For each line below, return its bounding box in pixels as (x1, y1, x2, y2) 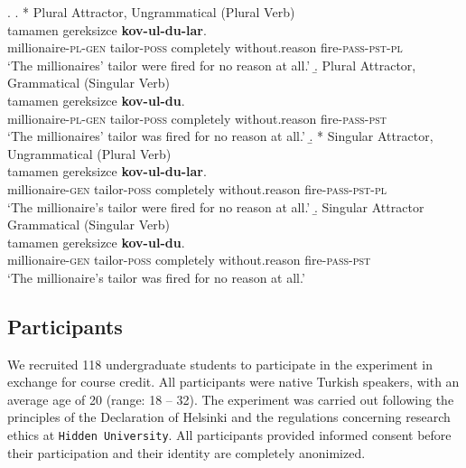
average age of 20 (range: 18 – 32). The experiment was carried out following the (7, 389, 454, 408)
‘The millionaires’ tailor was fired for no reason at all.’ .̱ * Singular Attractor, (7, 126, 433, 145)
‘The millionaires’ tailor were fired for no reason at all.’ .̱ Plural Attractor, (7, 55, 416, 74)
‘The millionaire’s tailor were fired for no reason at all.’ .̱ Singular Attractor (7, 197, 424, 216)
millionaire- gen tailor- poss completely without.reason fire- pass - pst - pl (7, 179, 387, 198)
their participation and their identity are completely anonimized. (7, 443, 366, 462)
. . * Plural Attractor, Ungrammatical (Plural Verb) (7, 3, 295, 21)
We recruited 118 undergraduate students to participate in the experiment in (7, 354, 433, 373)
